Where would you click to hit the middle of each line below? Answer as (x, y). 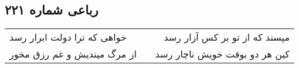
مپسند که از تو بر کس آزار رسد (227, 37)
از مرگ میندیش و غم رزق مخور (73, 54)
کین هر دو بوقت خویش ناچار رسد (222, 54)
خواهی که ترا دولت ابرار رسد (68, 37)
